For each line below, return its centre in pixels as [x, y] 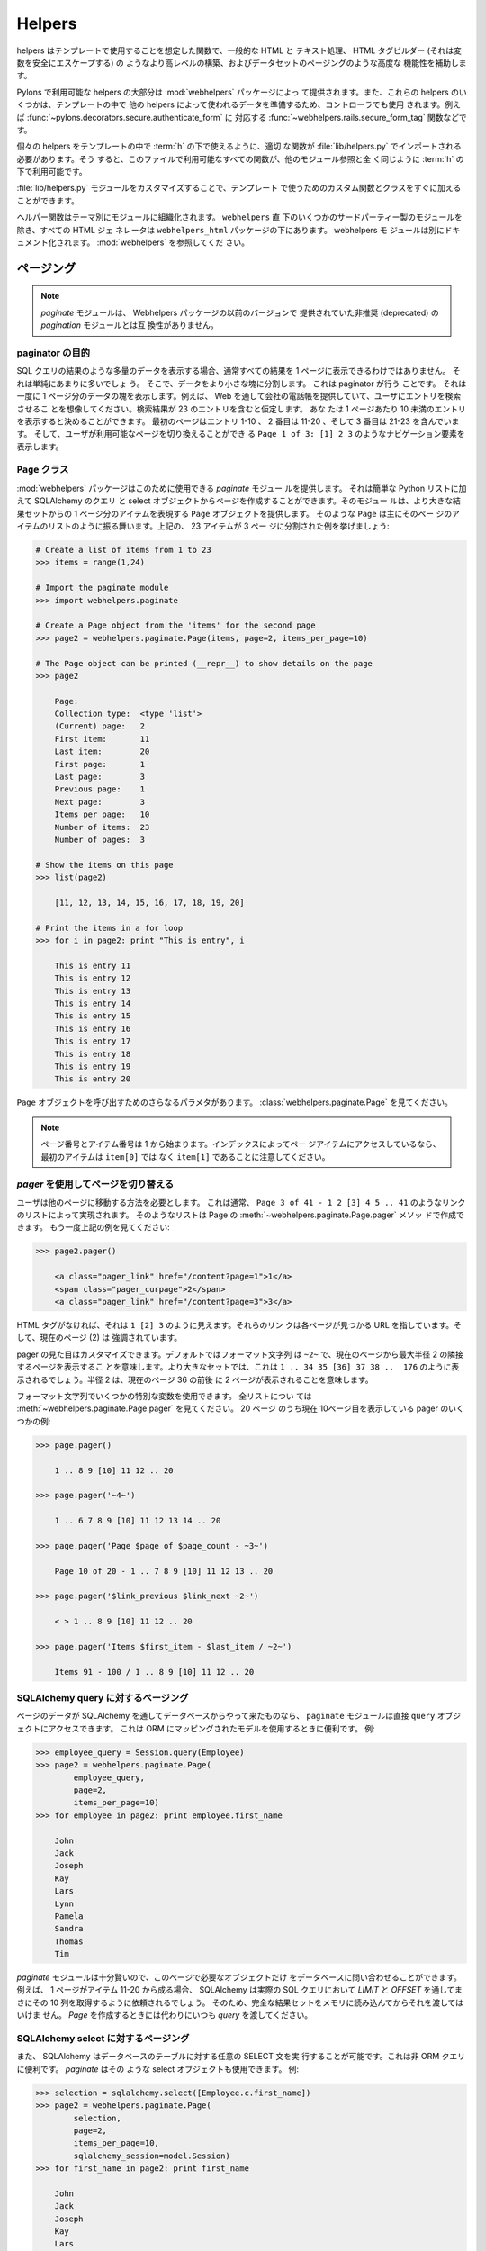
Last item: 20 [102, 751]
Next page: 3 [100, 802]
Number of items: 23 [102, 827]
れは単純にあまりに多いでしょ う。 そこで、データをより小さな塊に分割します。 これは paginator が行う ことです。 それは [242, 384]
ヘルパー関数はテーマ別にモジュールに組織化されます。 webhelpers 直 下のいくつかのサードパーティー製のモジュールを [239, 217]
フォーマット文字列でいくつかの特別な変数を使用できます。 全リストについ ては [164, 1396]
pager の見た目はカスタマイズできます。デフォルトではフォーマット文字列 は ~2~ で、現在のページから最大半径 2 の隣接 [240, 1354]
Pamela [69, 1916]
